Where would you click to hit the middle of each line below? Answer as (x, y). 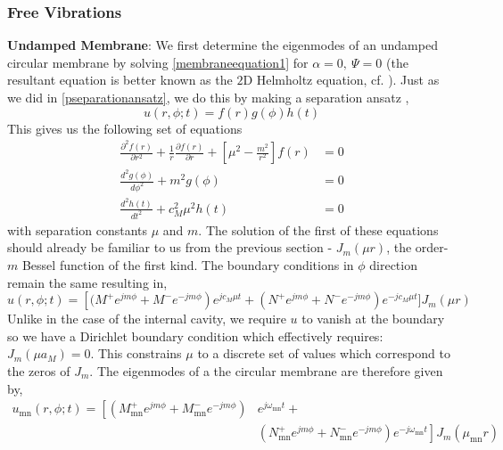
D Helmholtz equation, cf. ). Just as (341, 80)
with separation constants (77, 229)
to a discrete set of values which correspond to (324, 353)
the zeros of (39, 371)
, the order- (417, 247)
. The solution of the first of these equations (318, 229)
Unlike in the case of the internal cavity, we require (147, 319)
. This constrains (136, 353)
